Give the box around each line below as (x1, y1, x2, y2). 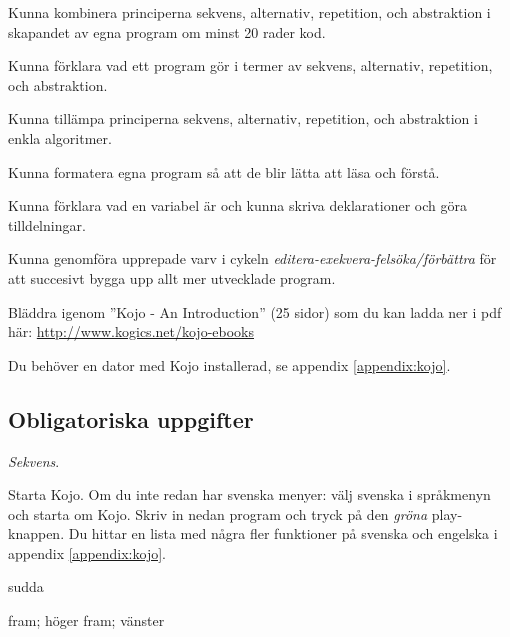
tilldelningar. (8, 214, 86, 235)
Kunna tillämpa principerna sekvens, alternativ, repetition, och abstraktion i (8, 108, 478, 129)
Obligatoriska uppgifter (8, 403, 254, 434)
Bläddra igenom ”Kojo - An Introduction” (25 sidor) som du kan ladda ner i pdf (8, 301, 502, 322)
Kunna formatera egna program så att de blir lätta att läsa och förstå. (8, 161, 440, 182)
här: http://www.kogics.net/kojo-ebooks (8, 321, 254, 342)
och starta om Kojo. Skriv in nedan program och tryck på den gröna (8, 503, 428, 524)
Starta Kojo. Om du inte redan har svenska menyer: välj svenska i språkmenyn (8, 484, 491, 505)
